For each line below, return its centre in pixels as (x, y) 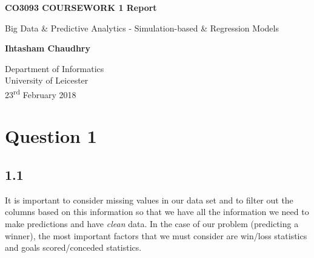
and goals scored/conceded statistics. (73, 247)
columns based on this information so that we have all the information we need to (157, 212)
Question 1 (51, 136)
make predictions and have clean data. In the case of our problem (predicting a (152, 223)
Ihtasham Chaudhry (48, 48)
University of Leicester (47, 80)
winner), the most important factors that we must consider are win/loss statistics (156, 235)
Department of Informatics (55, 68)
